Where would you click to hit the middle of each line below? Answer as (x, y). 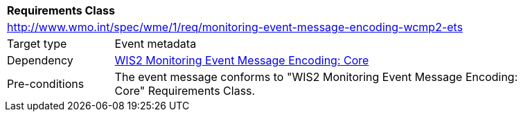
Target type (37, 44)
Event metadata (156, 44)
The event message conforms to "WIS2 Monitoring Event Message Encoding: (316, 77)
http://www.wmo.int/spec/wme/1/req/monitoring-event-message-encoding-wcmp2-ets (235, 27)
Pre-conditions (46, 84)
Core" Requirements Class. (185, 91)
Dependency (40, 60)
